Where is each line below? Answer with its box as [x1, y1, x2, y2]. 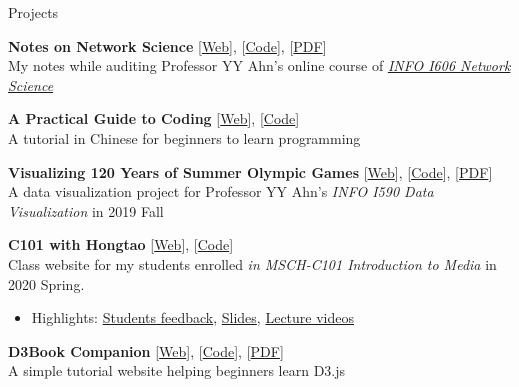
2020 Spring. [8, 273, 85, 294]
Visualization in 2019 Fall [8, 200, 164, 221]
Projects [8, 2, 59, 22]
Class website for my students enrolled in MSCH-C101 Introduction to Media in [8, 253, 497, 274]
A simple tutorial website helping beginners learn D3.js [8, 360, 346, 381]
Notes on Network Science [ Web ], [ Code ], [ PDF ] [8, 35, 327, 56]
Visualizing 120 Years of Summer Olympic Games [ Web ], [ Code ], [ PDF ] [8, 161, 493, 182]
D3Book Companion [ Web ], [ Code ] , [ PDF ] [8, 340, 284, 361]
